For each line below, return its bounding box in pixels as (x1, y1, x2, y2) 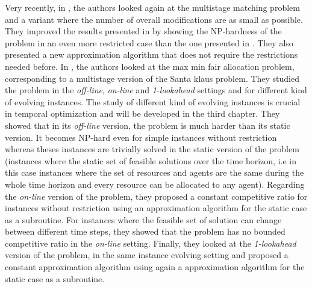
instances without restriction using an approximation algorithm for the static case (5, 202, 307, 214)
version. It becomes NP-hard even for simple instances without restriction (5, 131, 277, 143)
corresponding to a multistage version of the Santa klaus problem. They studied (5, 72, 300, 84)
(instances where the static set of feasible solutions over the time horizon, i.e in (5, 154, 296, 167)
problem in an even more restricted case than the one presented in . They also (5, 36, 293, 49)
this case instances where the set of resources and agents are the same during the (5, 166, 304, 179)
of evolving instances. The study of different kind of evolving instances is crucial (5, 95, 301, 108)
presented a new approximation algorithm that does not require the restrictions (5, 48, 298, 61)
